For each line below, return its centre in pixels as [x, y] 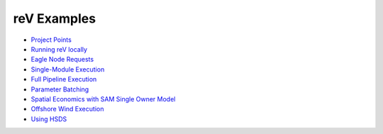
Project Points [51, 40]
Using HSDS [49, 119]
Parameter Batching [60, 89]
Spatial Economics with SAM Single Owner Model [103, 99]
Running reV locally [59, 49]
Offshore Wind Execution [67, 109]
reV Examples [54, 18]
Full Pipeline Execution [64, 79]
